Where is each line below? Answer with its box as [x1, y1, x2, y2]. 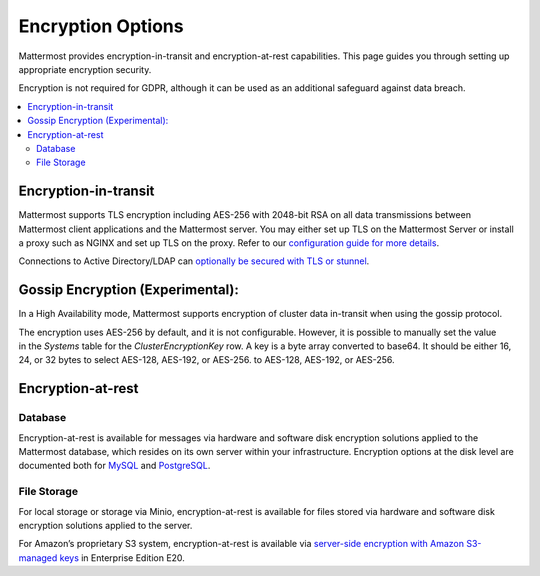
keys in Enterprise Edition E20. [59, 551, 185, 564]
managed [18, 551, 58, 564]
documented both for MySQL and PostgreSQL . [18, 460, 211, 472]
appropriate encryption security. [18, 63, 152, 75]
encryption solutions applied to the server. [18, 519, 193, 531]
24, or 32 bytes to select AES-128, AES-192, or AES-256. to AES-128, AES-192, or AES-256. [18, 354, 395, 366]
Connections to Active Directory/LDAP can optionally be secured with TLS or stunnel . [18, 255, 370, 267]
